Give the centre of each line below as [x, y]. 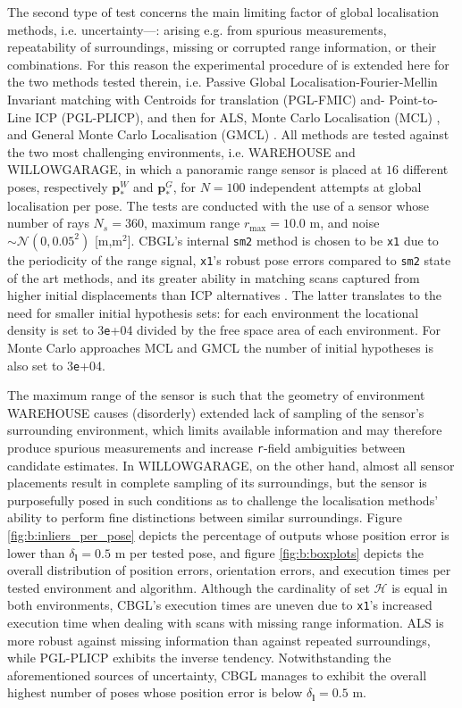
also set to [35, 365]
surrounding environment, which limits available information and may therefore [225, 430]
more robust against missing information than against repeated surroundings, [219, 640]
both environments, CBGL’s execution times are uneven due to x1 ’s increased [220, 605]
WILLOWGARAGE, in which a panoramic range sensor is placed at [195, 169]
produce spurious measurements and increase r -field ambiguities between [206, 448]
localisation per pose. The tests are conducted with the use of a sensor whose [218, 205]
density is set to [50, 330]
